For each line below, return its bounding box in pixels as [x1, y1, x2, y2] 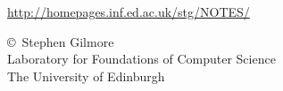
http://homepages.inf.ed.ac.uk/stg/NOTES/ [7, 3, 250, 20]
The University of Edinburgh [7, 66, 165, 85]
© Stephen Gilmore [7, 32, 114, 50]
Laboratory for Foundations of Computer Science [7, 49, 276, 68]
